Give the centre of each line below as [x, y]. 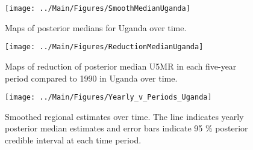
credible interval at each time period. [73, 139]
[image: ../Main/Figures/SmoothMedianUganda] [98, 8]
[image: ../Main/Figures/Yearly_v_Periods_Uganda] [108, 97]
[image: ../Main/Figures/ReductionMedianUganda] [104, 47]
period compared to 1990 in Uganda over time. [91, 78]
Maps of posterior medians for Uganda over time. [96, 27]
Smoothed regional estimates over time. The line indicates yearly [124, 116]
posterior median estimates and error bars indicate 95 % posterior [126, 128]
